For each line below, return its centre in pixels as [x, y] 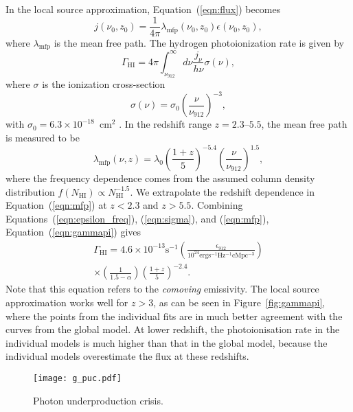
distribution [30, 191]
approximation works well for [67, 302]
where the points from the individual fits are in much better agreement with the [174, 316]
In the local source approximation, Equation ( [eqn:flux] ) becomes [143, 9]
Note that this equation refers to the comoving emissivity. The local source [162, 289]
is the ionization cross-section [104, 84]
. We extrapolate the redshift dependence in [223, 191]
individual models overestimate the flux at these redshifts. [127, 356]
